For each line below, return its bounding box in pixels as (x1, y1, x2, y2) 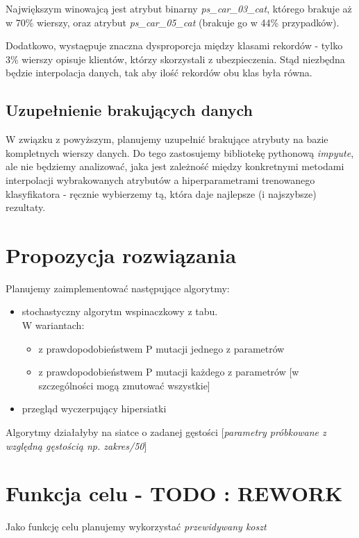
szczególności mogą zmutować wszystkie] (38, 378, 210, 392)
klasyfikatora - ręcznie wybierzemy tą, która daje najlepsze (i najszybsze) (6, 186, 317, 201)
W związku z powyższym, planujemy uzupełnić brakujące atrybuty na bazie (6, 132, 328, 146)
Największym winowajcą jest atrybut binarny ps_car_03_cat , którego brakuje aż (6, 1, 352, 15)
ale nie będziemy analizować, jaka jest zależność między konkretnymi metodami (6, 159, 344, 174)
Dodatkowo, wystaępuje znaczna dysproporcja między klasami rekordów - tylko (6, 38, 343, 53)
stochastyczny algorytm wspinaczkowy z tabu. (22, 304, 218, 319)
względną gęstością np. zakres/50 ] (6, 438, 147, 453)
